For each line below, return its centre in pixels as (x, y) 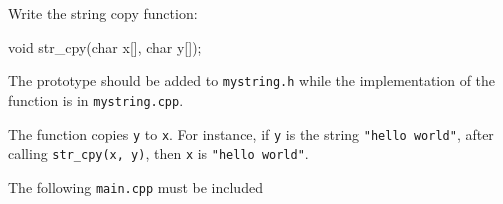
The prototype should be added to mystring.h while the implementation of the (252, 80)
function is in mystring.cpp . (96, 99)
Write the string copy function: (103, 13)
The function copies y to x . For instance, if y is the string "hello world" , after (251, 133)
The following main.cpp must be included (135, 186)
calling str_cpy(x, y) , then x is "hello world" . (158, 153)
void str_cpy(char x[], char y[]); (105, 46)
